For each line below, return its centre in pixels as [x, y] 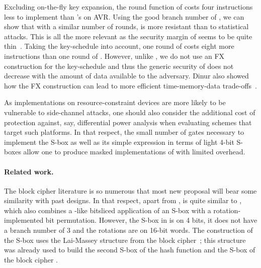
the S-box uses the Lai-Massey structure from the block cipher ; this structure [125, 240]
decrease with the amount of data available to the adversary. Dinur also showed [126, 76]
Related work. [29, 171]
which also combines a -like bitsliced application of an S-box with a [108, 210]
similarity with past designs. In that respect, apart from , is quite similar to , [123, 200]
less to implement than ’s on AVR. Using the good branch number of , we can [124, 16]
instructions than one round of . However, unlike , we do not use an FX [114, 56]
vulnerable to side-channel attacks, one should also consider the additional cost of [130, 112]
